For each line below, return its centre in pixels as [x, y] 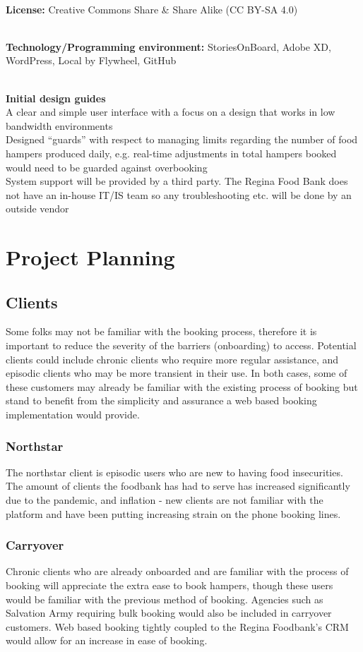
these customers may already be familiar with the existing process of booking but [182, 386]
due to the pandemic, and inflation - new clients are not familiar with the [165, 500]
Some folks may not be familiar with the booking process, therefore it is [161, 331]
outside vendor [37, 209]
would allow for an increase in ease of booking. [107, 640]
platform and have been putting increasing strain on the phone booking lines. [173, 513]
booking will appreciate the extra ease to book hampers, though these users [169, 585]
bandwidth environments [59, 125]
